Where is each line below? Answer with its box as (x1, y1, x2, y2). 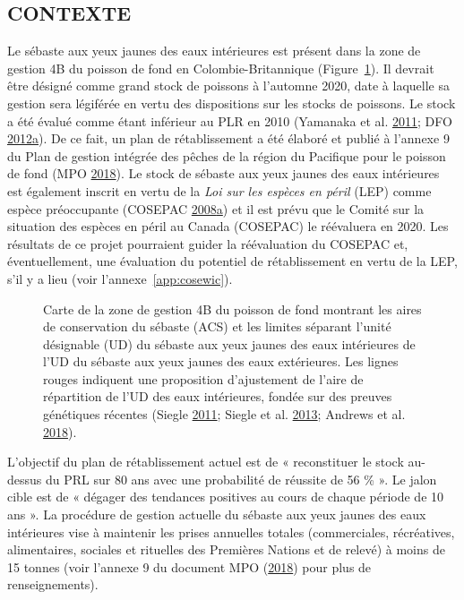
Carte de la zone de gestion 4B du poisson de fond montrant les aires (43, 299, 422, 318)
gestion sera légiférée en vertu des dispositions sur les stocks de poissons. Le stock (7, 93, 456, 112)
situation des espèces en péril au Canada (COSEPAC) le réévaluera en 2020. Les (7, 217, 449, 236)
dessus (7, 469, 42, 488)
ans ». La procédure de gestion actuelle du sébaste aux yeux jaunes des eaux (7, 505, 426, 524)
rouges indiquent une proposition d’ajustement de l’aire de (43, 369, 364, 388)
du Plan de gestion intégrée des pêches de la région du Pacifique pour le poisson (7, 146, 446, 165)
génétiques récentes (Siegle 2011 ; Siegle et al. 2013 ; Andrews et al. (43, 405, 406, 424)
